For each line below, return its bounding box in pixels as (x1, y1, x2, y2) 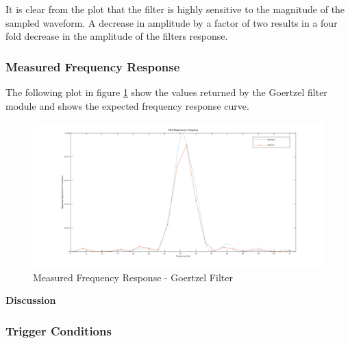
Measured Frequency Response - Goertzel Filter (33, 270, 233, 284)
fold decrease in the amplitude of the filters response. (5, 29, 228, 43)
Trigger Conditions (5, 322, 112, 339)
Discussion (5, 293, 56, 307)
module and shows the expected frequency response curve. (5, 98, 249, 113)
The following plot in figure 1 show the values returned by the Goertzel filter (5, 85, 327, 99)
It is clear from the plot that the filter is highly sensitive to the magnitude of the (5, 2, 345, 16)
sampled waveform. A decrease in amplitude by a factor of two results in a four (5, 15, 338, 29)
